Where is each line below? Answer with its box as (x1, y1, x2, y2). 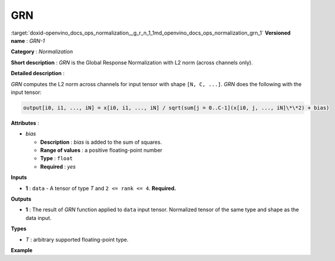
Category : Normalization (11, 48, 73, 55)
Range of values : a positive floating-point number (40, 147, 163, 154)
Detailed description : (11, 70, 65, 77)
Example (11, 246, 33, 253)
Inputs (11, 174, 28, 181)
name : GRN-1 (11, 37, 45, 44)
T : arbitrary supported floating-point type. (25, 236, 128, 243)
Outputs (11, 195, 32, 202)
